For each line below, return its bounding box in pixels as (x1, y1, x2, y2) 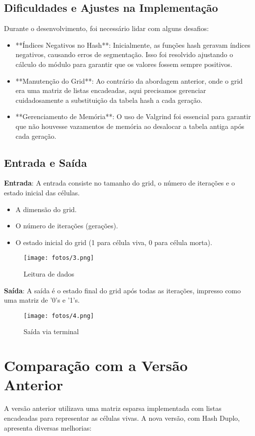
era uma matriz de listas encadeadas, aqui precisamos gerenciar (15, 85, 206, 95)
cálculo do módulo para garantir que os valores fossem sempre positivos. (15, 59, 232, 69)
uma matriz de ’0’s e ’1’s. (4, 295, 80, 305)
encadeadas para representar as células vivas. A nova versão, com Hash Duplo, (4, 412, 240, 423)
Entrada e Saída (4, 155, 87, 170)
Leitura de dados (24, 268, 74, 279)
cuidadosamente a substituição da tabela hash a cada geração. (15, 94, 202, 105)
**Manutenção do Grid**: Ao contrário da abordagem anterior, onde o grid (15, 75, 243, 86)
